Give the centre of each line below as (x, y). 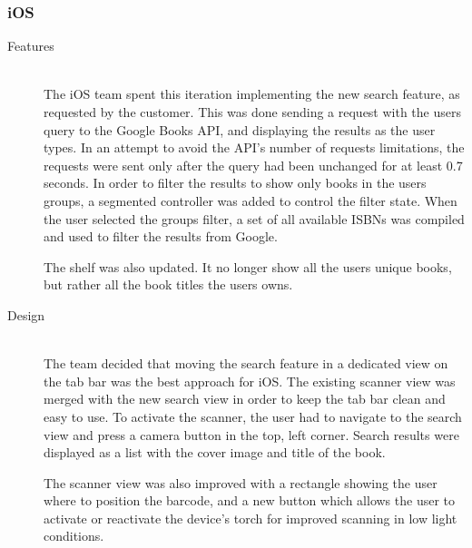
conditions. (74, 536)
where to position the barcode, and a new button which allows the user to (250, 500)
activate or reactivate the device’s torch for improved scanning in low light (251, 518)
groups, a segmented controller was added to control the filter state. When (251, 200)
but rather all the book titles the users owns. (168, 284)
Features (31, 46)
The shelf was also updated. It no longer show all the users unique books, (248, 266)
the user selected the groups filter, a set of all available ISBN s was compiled (254, 218)
